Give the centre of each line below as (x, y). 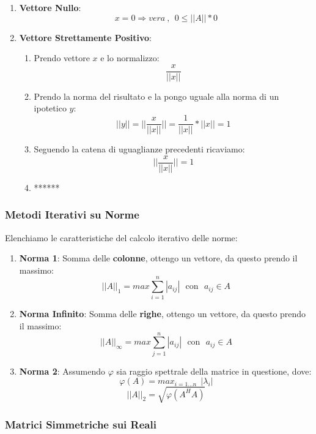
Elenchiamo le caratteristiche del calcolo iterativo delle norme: (121, 237)
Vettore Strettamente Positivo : (85, 37)
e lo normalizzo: (130, 58)
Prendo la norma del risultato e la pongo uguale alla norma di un (156, 96)
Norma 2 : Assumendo (62, 371)
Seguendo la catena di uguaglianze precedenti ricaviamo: (139, 149)
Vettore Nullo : (50, 7)
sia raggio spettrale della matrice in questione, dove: (214, 371)
